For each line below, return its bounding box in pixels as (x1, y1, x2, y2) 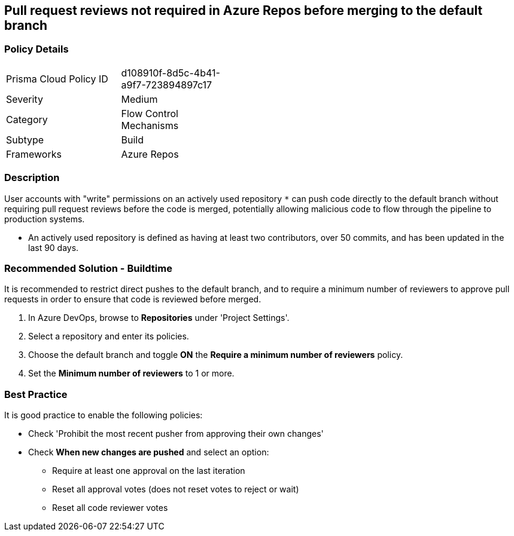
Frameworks (6, 148, 62, 160)
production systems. (4, 213, 85, 224)
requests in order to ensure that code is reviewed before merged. (4, 294, 261, 305)
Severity (6, 93, 43, 105)
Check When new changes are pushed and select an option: (28, 447, 269, 458)
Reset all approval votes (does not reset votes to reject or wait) (52, 484, 299, 495)
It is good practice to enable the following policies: (4, 410, 203, 421)
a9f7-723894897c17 (121, 78, 212, 91)
